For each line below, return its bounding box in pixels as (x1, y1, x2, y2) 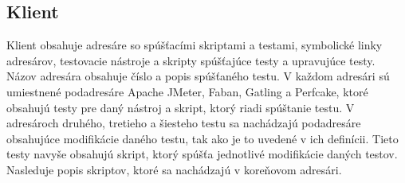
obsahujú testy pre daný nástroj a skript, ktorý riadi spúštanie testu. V (6, 99, 355, 115)
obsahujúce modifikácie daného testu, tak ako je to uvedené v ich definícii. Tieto (6, 130, 399, 146)
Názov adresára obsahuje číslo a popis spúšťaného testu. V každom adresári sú (6, 68, 390, 84)
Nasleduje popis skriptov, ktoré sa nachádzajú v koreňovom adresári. (6, 161, 342, 177)
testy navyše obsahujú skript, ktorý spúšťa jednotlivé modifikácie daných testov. (6, 146, 398, 162)
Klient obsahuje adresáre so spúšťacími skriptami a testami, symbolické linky (6, 37, 383, 53)
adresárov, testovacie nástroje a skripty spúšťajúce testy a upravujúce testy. (6, 52, 376, 68)
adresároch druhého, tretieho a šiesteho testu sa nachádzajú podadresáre (6, 115, 361, 131)
